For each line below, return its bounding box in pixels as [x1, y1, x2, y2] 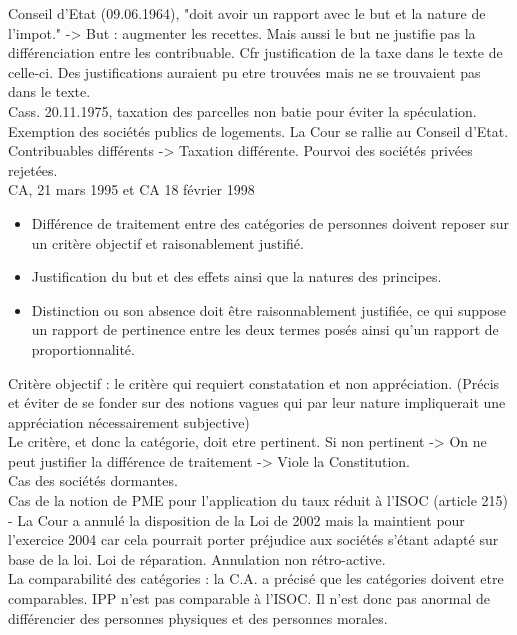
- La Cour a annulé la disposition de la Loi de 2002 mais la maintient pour [8, 509, 465, 530]
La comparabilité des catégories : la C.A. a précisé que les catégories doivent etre [8, 568, 504, 589]
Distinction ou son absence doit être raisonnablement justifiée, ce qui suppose [31, 299, 506, 320]
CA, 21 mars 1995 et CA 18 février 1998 [8, 179, 255, 200]
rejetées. [8, 159, 58, 180]
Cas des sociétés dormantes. [8, 470, 178, 491]
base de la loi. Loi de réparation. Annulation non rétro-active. [8, 548, 386, 569]
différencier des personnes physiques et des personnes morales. [8, 607, 388, 628]
